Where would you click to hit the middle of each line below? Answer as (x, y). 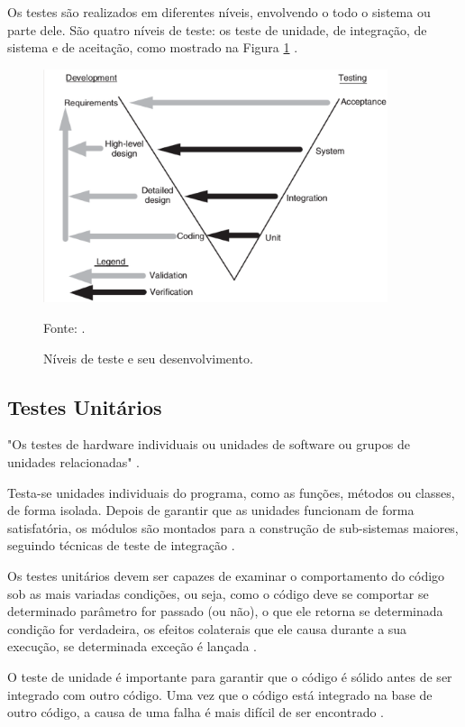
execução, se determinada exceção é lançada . (132, 646)
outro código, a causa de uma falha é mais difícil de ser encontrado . (196, 712)
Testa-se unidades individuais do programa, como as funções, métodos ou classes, (231, 492)
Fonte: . (64, 327)
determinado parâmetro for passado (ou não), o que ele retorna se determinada (225, 611)
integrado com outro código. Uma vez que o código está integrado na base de (220, 694)
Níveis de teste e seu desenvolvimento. (148, 358)
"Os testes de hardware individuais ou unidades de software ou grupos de (209, 444)
